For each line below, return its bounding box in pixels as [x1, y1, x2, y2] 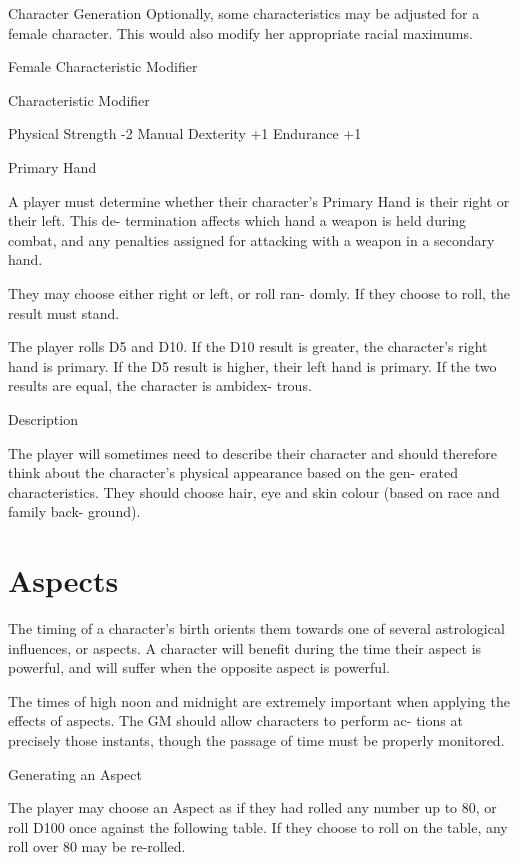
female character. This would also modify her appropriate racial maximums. [8, 22, 473, 43]
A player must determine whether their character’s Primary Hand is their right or [8, 190, 510, 211]
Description [8, 408, 78, 429]
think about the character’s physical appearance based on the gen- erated [8, 462, 458, 483]
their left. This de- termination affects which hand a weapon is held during [8, 210, 467, 231]
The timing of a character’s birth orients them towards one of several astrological [8, 618, 505, 638]
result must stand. [8, 302, 120, 323]
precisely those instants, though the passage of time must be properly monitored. [8, 729, 505, 750]
